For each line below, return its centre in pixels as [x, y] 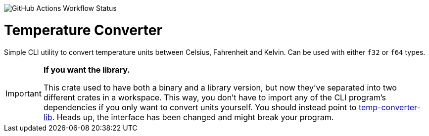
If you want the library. [87, 69]
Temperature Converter [83, 30]
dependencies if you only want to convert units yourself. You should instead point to [200, 107]
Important [24, 93]
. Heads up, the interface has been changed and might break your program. [193, 117]
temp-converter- [389, 107]
